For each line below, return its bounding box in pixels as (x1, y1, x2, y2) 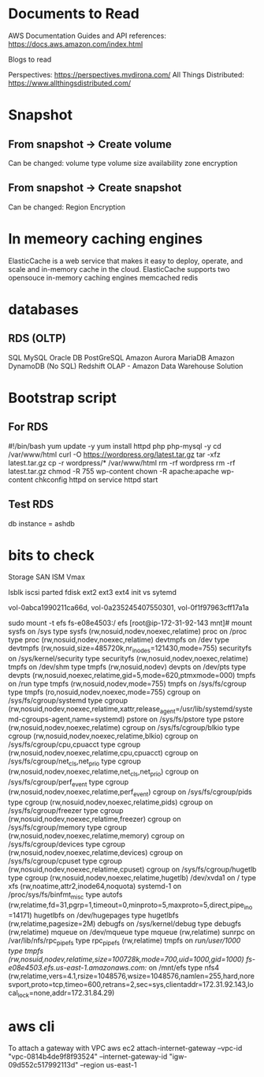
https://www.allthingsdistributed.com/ (8, 78, 132, 88)
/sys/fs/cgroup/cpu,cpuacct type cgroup (8, 740, 141, 749)
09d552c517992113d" (8, 1060, 79, 1070)
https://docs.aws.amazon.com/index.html (8, 39, 143, 48)
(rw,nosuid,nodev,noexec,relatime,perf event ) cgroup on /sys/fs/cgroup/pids (8, 787, 252, 799)
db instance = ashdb (8, 518, 75, 528)
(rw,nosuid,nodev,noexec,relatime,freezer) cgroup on (8, 815, 181, 824)
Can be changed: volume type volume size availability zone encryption (8, 158, 238, 168)
